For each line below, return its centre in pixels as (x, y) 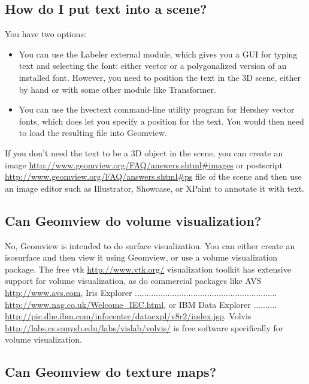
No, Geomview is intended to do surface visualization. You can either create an (150, 245)
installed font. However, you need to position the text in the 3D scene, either (160, 77)
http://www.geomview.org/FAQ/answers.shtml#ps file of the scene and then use (153, 176)
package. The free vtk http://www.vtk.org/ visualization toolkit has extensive (148, 269)
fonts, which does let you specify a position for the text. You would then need (161, 121)
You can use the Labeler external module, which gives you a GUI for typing (158, 54)
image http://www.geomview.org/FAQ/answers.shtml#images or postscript (144, 164)
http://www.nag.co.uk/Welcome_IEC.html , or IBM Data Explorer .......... (141, 304)
